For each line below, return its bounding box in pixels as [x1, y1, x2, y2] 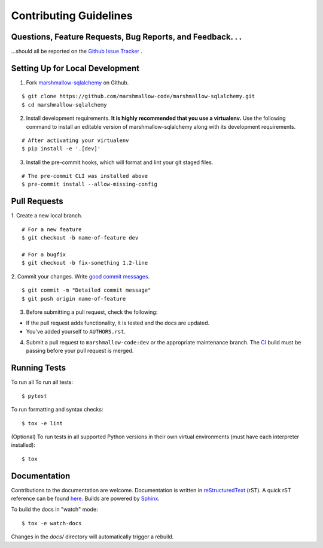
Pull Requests [11, 196, 63, 207]
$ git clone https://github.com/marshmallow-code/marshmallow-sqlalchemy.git [22, 93, 255, 100]
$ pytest [22, 392, 47, 399]
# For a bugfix [22, 251, 66, 258]
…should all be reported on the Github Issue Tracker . [11, 48, 143, 55]
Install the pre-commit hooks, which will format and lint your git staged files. [26, 159, 214, 166]
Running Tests [11, 363, 66, 373]
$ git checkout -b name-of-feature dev [22, 234, 139, 241]
